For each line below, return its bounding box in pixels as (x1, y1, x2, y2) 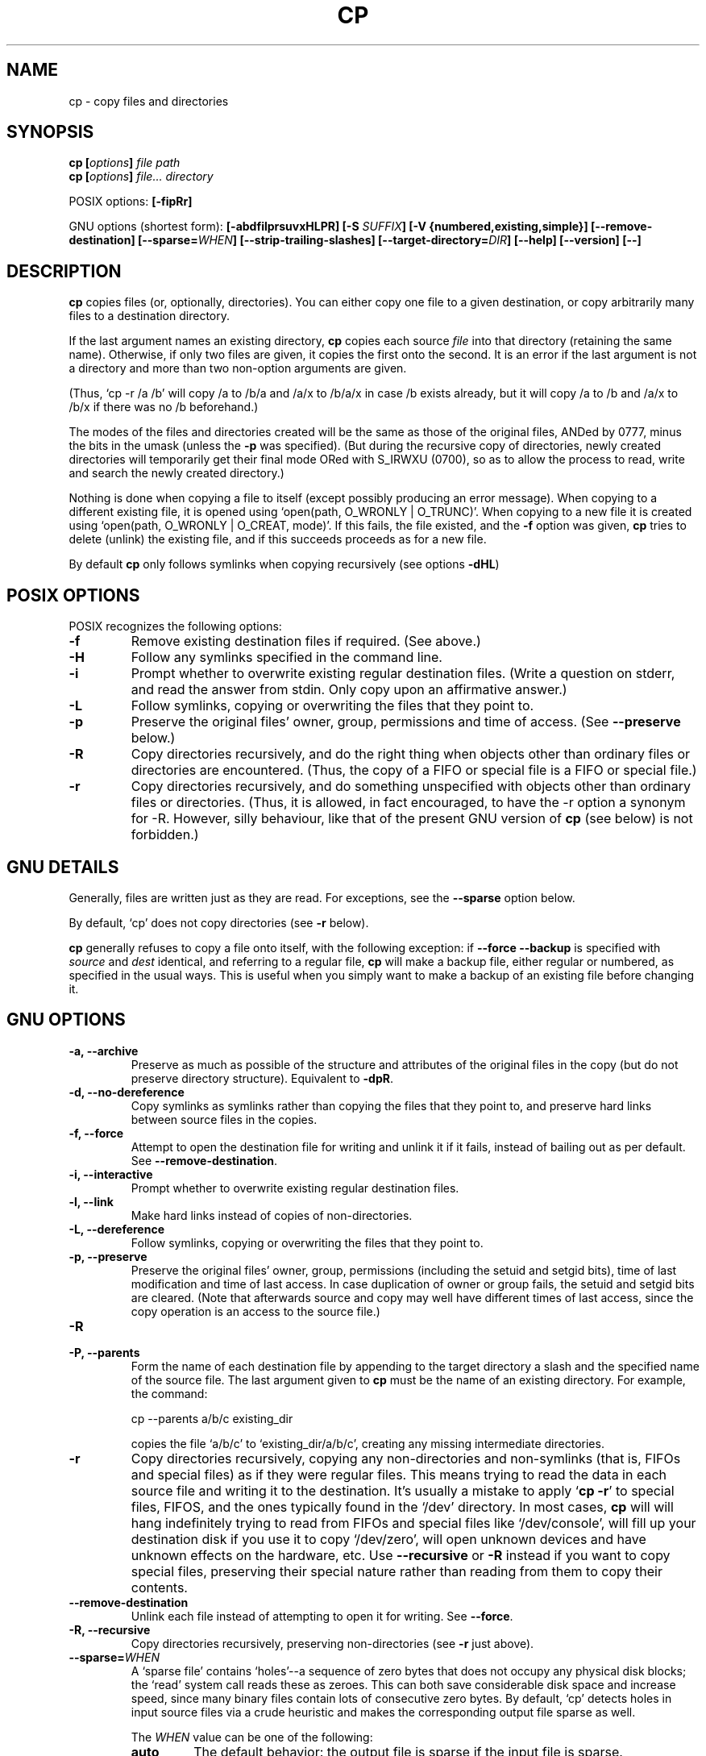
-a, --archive (69, 1043, 139, 1058)
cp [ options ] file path (69, 156, 181, 170)
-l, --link (69, 1194, 114, 1209)
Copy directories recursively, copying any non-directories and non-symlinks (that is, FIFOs (131, 1450, 681, 1467)
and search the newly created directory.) (69, 466, 284, 481)
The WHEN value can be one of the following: (131, 1729, 373, 1744)
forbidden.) (131, 826, 199, 843)
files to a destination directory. (69, 309, 230, 323)
